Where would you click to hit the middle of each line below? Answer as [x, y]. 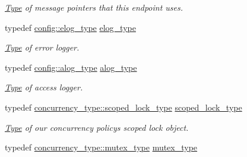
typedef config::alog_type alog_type [71, 67]
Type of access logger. [44, 87]
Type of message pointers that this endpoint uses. [94, 7]
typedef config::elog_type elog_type [70, 27]
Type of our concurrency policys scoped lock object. [97, 127]
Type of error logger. [42, 47]
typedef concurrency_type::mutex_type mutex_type [101, 147]
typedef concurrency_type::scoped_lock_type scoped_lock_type [123, 107]
